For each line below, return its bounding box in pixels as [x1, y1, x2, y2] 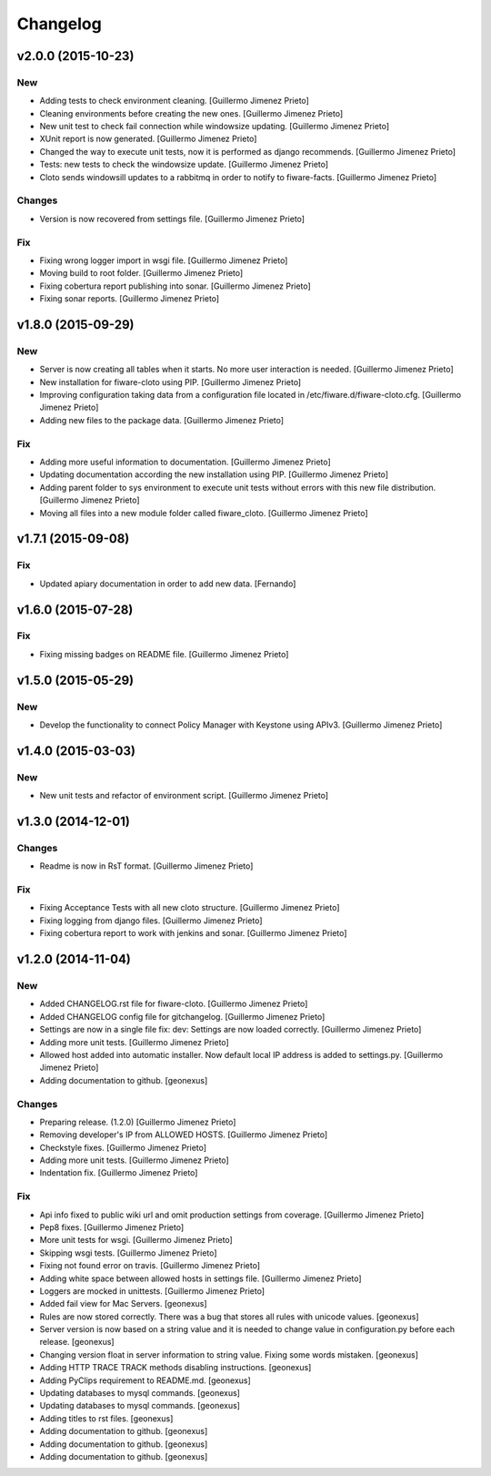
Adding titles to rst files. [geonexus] [39, 1412, 174, 1424]
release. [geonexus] [39, 1337, 115, 1348]
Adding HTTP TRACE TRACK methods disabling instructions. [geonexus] [39, 1362, 312, 1373]
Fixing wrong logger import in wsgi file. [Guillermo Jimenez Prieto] [39, 255, 288, 266]
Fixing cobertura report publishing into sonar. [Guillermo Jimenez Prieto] [39, 280, 311, 291]
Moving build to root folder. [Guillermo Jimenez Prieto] [39, 268, 244, 279]
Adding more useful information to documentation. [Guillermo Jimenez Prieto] [39, 456, 331, 467]
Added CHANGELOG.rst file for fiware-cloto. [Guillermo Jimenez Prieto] [39, 998, 308, 1010]
